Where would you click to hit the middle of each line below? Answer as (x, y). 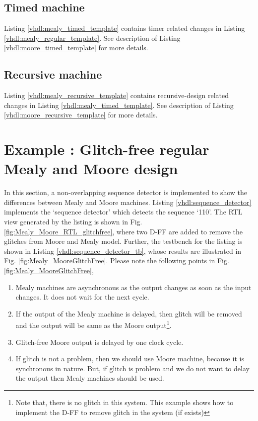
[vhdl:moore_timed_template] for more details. (76, 48)
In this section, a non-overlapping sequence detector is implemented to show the (126, 192)
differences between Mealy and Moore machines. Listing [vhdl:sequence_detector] (128, 202)
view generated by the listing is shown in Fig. (73, 222)
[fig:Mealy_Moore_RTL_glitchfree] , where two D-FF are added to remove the (124, 231)
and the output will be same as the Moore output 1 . (94, 324)
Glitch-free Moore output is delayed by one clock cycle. (99, 342)
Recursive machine (53, 74)
